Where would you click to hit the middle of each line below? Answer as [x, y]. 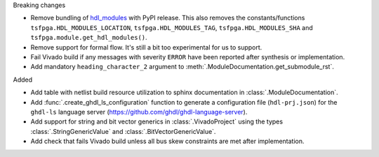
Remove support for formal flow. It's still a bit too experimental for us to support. [146, 47]
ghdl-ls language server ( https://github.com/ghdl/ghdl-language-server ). [139, 112]
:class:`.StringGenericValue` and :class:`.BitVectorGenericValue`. [123, 131]
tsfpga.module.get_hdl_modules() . [89, 38]
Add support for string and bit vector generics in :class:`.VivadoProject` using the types [157, 121]
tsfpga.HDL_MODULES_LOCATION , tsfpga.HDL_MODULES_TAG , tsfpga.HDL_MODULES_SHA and [172, 27]
